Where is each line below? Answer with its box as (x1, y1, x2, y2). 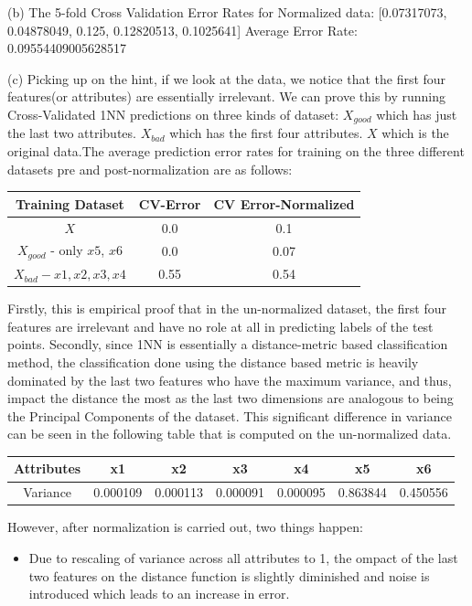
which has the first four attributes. (169, 123, 363, 143)
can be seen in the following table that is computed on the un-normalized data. (7, 424, 452, 443)
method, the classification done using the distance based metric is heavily (7, 352, 419, 371)
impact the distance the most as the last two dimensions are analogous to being (7, 388, 454, 408)
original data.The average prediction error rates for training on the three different (7, 142, 465, 161)
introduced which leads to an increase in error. (28, 584, 290, 603)
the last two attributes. (7, 123, 136, 143)
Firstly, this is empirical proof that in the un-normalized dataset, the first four (7, 299, 446, 318)
